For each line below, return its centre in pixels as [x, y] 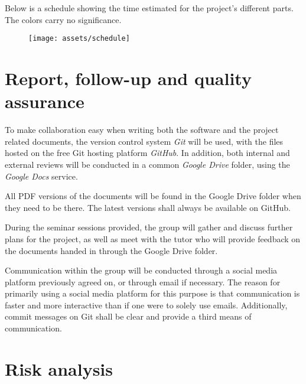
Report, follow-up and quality [128, 78]
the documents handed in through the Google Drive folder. [111, 250]
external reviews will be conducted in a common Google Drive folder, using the [147, 164]
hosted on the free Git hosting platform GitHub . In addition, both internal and [147, 153]
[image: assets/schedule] [79, 39]
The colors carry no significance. [63, 19]
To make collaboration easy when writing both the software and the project [142, 130]
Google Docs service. [41, 176]
